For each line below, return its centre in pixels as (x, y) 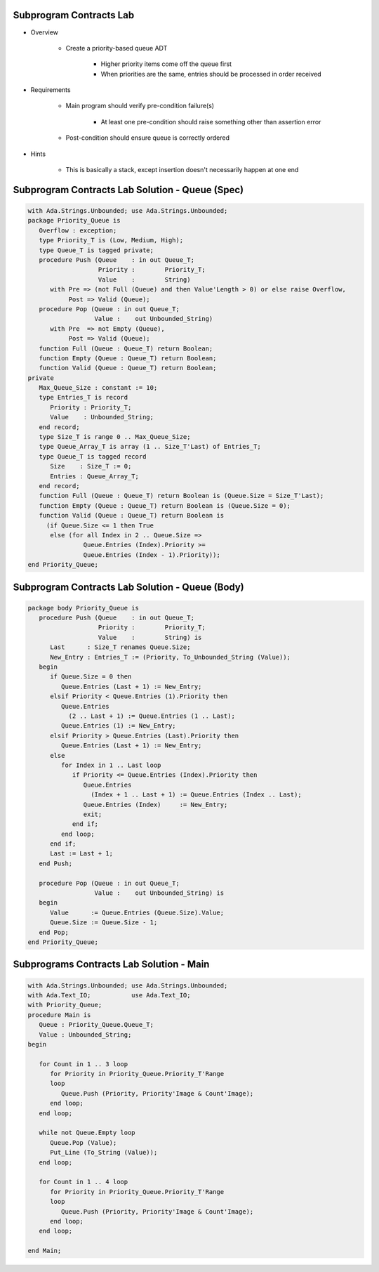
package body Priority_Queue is (84, 608)
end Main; (45, 1251)
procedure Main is (59, 1015)
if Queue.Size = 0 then (91, 677)
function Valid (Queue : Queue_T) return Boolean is (132, 516)
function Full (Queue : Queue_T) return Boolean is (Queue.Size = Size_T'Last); (181, 496)
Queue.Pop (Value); (84, 1142)
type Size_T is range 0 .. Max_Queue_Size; (115, 437)
